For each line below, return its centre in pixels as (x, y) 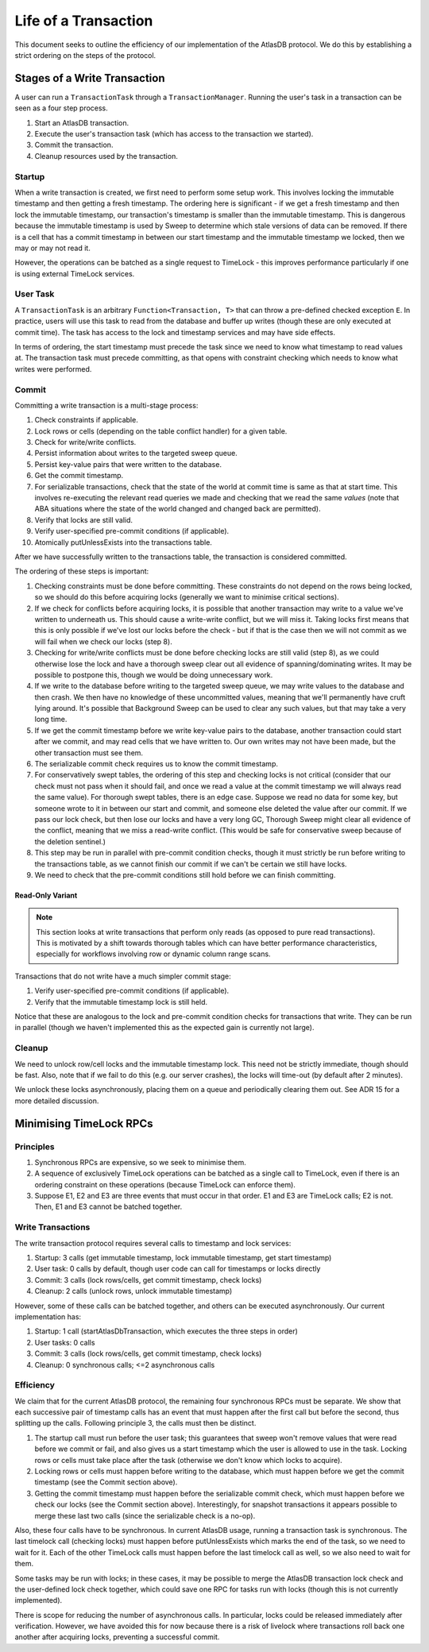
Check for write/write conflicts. (85, 442)
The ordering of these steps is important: (82, 571)
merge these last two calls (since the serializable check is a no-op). (145, 1515)
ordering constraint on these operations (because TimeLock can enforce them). (165, 1184)
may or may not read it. (52, 248)
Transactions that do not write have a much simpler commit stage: (123, 976)
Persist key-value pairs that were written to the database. (128, 464)
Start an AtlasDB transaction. (82, 122)
